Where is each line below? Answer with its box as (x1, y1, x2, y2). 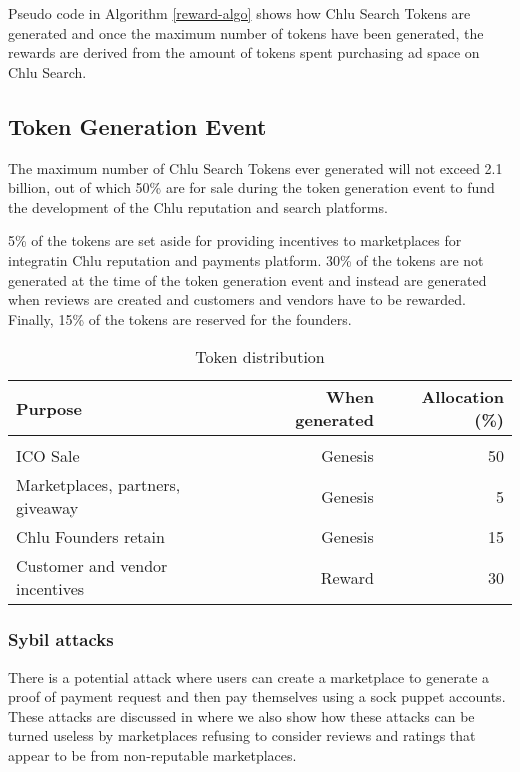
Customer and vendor (16, 554, 168, 578)
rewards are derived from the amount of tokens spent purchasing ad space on (8, 42, 480, 63)
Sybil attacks (8, 627, 114, 652)
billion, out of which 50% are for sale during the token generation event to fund (8, 177, 495, 198)
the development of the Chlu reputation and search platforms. (8, 196, 388, 217)
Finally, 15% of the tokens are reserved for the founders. (8, 308, 352, 329)
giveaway (16, 496, 79, 520)
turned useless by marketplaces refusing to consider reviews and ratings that (8, 725, 476, 746)
